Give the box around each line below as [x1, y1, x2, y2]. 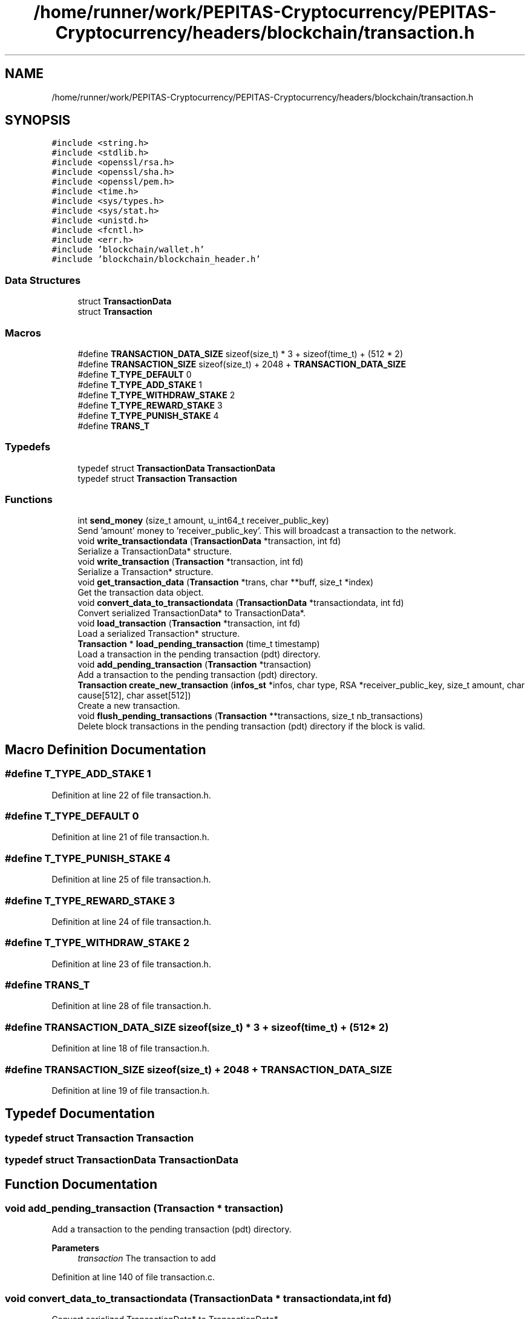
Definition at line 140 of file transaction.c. [51, 1272, 215, 1283]
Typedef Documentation [5, 1106, 155, 1122]
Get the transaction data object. [77, 587, 204, 598]
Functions [5, 493, 53, 506]
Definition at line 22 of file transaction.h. [51, 789, 211, 800]
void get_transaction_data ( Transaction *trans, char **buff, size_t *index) [77, 577, 374, 588]
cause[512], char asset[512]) [77, 690, 191, 701]
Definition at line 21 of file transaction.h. [51, 832, 209, 843]
